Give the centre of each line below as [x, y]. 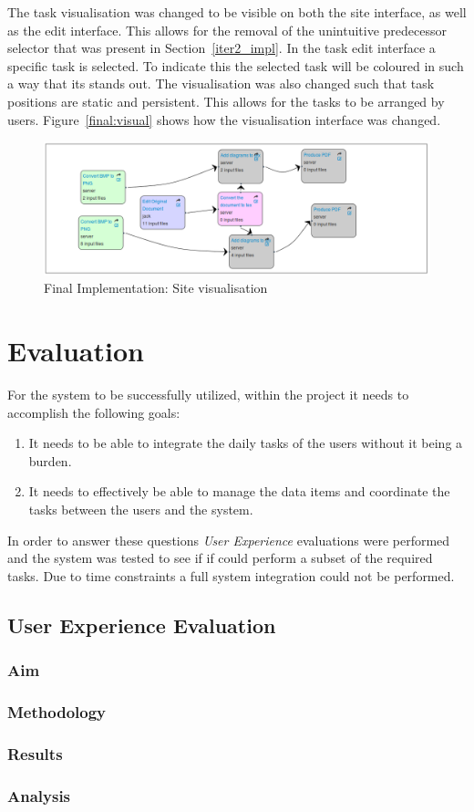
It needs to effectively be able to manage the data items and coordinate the [239, 491]
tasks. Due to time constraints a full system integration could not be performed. [231, 575]
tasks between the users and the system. [141, 510]
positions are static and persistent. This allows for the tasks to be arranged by [226, 101]
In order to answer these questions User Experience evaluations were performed [229, 540]
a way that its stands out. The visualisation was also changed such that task [221, 83]
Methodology [57, 711]
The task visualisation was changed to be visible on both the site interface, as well [237, 12]
